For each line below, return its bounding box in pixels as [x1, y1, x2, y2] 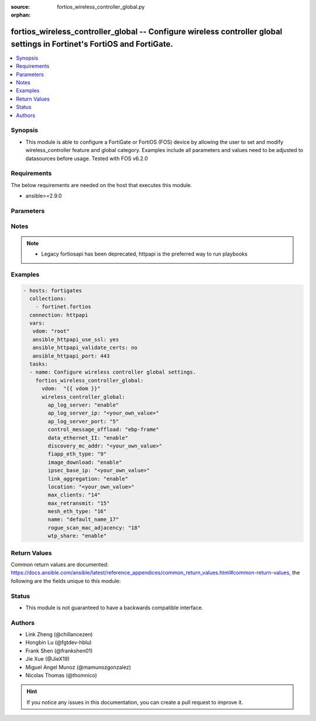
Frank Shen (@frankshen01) [25, 647, 93, 654]
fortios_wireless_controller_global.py [57, 4, 145, 10]
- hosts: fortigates [23, 287, 82, 294]
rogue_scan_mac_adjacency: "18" [47, 524, 140, 531]
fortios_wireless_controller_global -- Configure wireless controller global [11, 27, 283, 37]
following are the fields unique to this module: [11, 577, 121, 584]
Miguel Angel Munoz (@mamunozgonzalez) [25, 664, 131, 671]
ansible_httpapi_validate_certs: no [32, 344, 138, 351]
